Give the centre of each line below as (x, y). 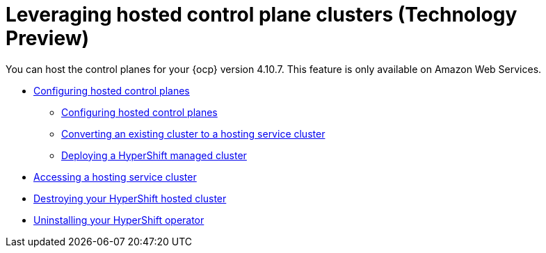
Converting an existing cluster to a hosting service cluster (193, 133)
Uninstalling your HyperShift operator (119, 220)
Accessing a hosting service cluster (115, 177)
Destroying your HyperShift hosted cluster (130, 198)
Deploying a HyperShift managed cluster (154, 155)
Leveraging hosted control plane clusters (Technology (262, 15)
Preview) (48, 38)
